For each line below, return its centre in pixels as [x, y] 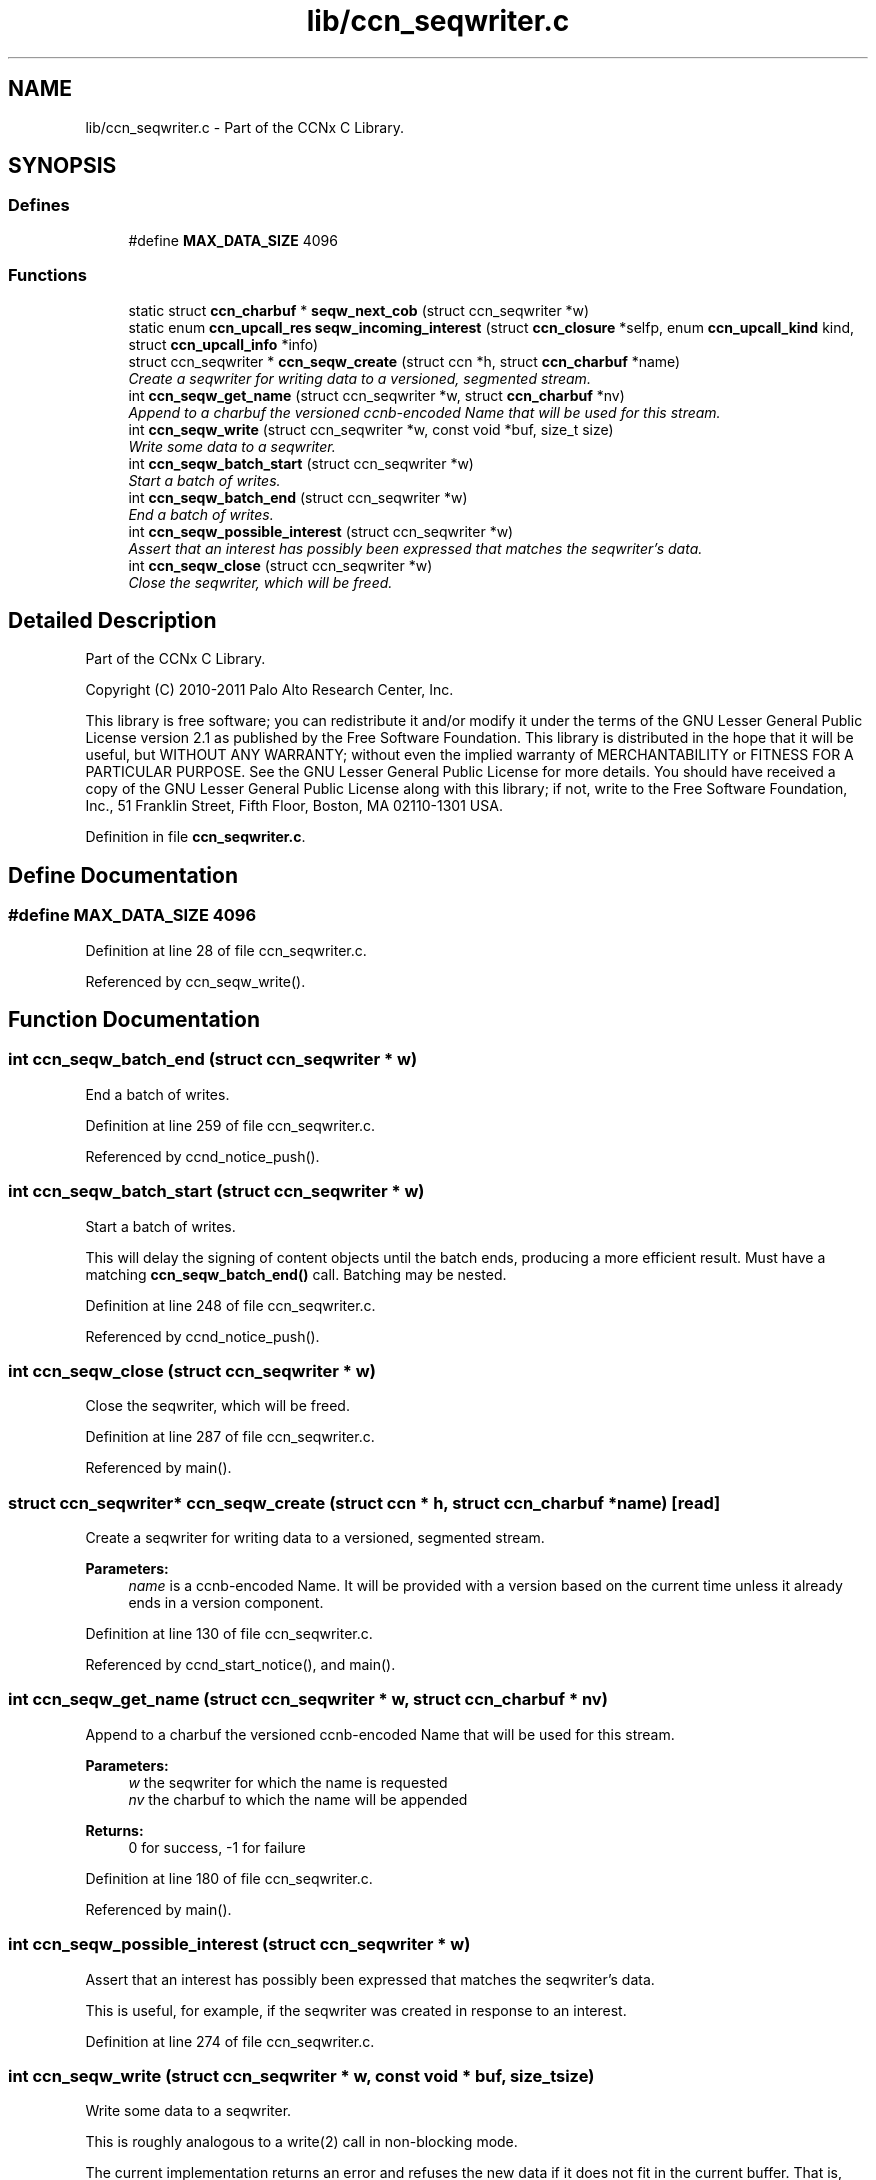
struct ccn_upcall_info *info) [223, 344]
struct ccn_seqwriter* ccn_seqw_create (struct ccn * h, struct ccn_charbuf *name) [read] [364, 1502]
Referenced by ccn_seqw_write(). [195, 981]
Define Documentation [123, 875]
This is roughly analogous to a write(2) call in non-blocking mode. [301, 2142]
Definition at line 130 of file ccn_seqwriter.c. [229, 1634]
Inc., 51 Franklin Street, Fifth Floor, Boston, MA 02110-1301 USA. [294, 806]
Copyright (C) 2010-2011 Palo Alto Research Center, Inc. [269, 690]
